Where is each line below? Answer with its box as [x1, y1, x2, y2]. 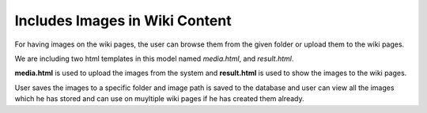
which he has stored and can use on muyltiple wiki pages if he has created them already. [14, 94, 304, 104]
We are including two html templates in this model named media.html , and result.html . [14, 54, 294, 63]
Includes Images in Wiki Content [14, 12, 232, 29]
